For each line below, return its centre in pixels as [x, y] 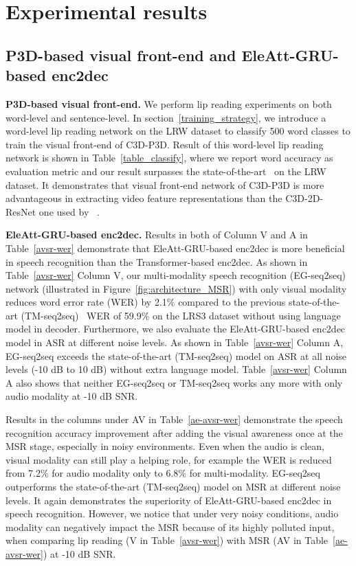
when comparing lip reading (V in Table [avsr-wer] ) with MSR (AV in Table [167, 540]
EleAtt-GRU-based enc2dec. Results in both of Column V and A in [157, 235]
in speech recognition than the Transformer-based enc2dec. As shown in [157, 261]
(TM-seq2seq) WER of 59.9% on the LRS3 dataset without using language [181, 315]
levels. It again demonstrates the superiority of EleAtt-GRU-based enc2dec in [169, 500]
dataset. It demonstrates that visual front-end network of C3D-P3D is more [165, 184]
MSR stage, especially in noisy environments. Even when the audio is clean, [165, 446]
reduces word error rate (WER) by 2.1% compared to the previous [146, 302]
